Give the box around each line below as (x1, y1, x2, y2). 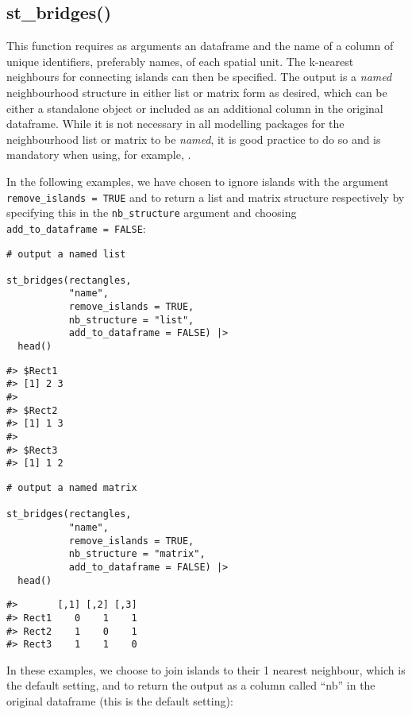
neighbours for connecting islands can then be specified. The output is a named (6, 68, 392, 85)
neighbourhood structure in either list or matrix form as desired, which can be (6, 83, 387, 100)
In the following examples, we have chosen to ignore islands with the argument (6, 172, 389, 189)
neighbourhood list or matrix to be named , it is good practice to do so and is (6, 130, 381, 147)
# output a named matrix (6, 482, 137, 494)
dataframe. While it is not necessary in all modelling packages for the (6, 115, 345, 132)
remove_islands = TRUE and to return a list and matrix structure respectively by (6, 188, 405, 205)
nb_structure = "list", (68, 314, 194, 326)
